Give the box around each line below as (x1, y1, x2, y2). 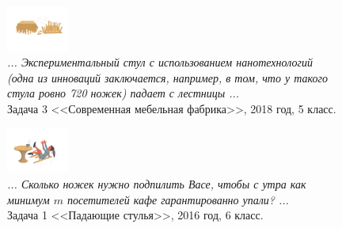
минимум (7, 191, 50, 207)
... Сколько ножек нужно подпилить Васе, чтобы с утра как (7, 175, 306, 192)
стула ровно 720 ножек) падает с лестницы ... (7, 85, 240, 101)
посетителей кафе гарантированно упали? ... (66, 191, 289, 207)
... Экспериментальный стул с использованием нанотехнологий (7, 54, 313, 70)
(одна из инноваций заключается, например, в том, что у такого (7, 69, 328, 85)
